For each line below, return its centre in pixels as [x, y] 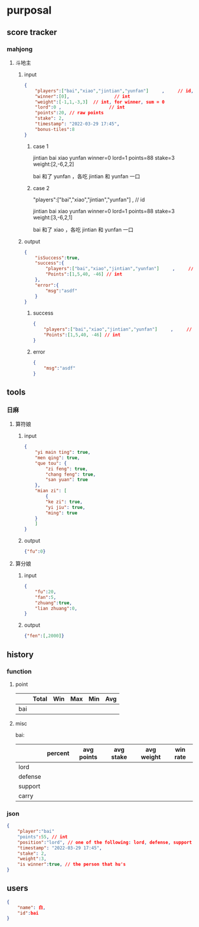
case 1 [41, 146]
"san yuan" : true [66, 480]
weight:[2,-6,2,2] [53, 164]
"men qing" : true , [58, 458]
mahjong [20, 49]
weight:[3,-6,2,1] [53, 217]
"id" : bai [28, 913]
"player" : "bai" [36, 832]
